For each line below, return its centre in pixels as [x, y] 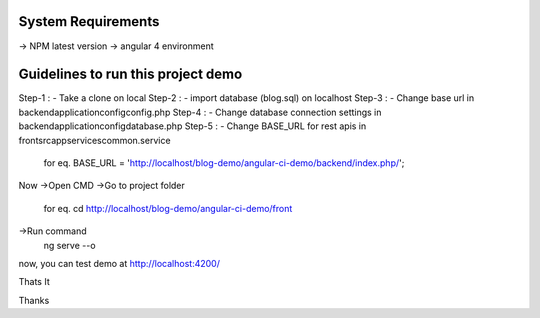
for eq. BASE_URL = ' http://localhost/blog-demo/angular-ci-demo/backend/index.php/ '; [224, 162]
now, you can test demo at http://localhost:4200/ [119, 263]
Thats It [34, 282]
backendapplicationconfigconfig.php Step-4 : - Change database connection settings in [200, 112]
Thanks [34, 300]
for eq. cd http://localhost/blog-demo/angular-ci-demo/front [168, 208]
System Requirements [89, 21]
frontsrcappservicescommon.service [94, 140]
